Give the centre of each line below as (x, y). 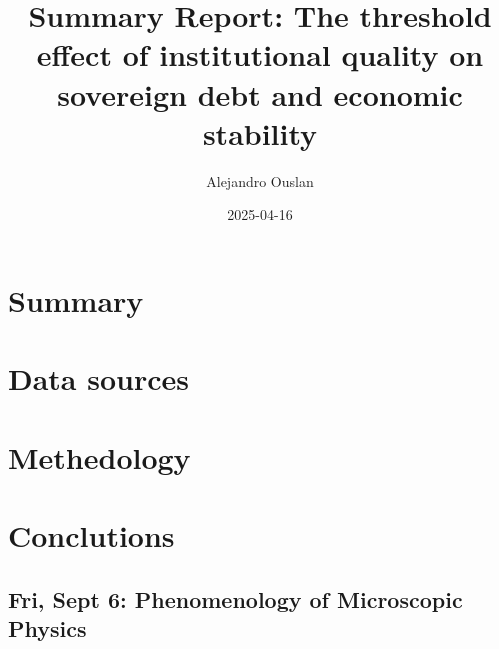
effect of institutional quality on (260, 54)
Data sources (98, 378)
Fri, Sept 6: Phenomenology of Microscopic (235, 598)
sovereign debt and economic (260, 93)
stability (260, 132)
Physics (47, 627)
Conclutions (91, 535)
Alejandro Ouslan (260, 180)
